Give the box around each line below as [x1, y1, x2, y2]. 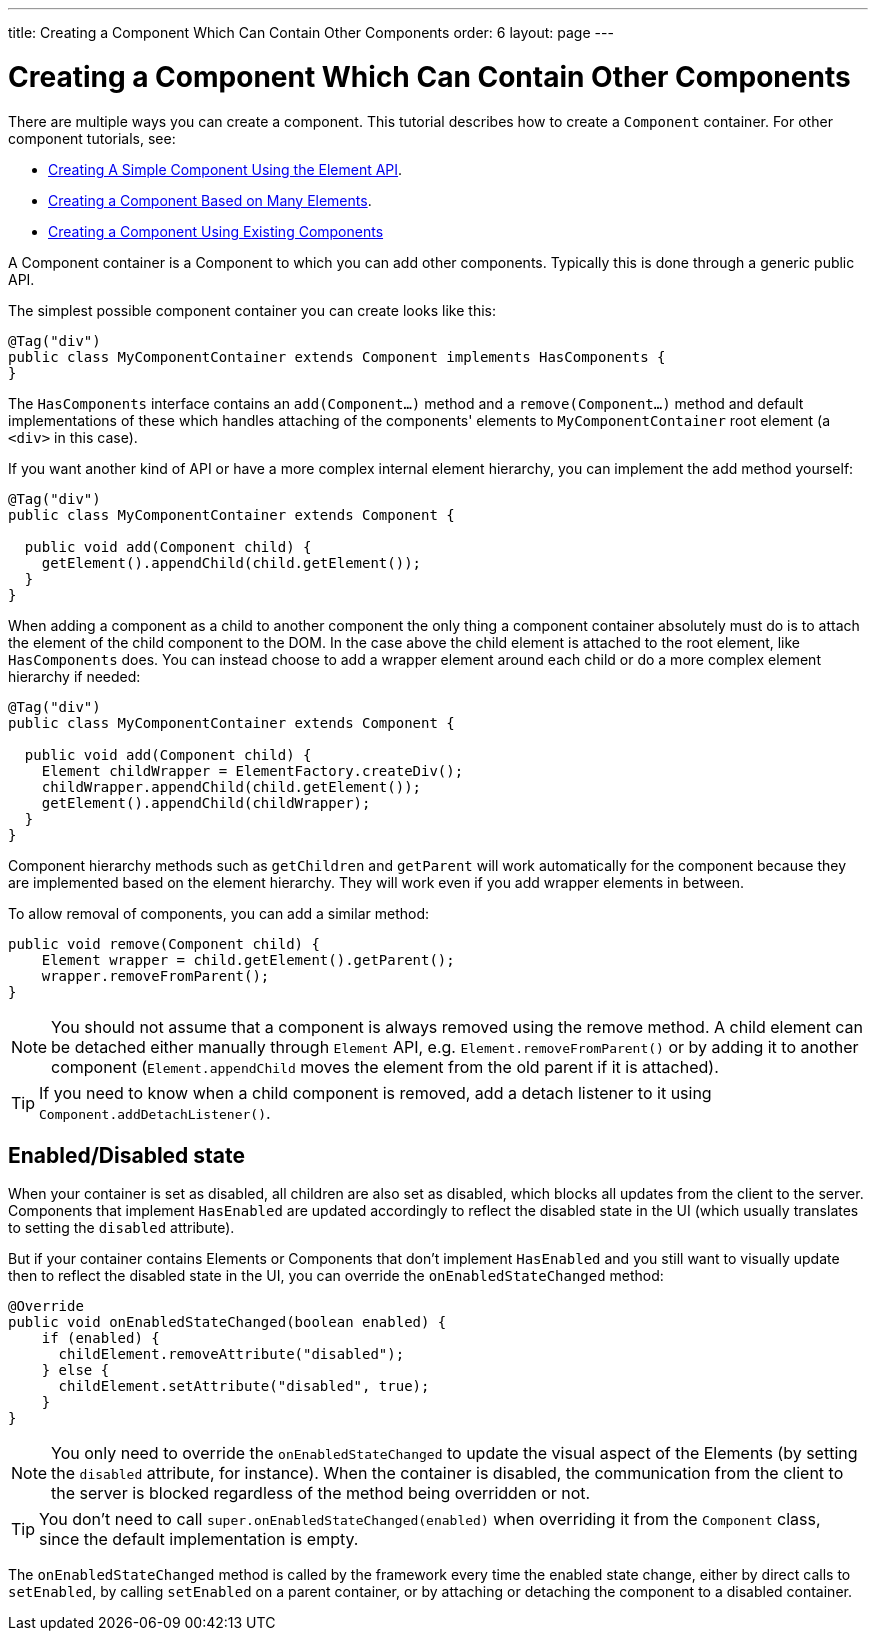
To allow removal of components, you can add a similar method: [8, 904, 430, 922]
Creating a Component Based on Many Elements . [48, 191, 372, 209]
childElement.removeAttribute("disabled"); [58, 1346, 405, 1363]
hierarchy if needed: [8, 667, 141, 685]
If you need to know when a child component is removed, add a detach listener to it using [39, 1082, 712, 1103]
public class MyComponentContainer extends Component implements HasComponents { [8, 348, 666, 365]
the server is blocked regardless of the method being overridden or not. [51, 1483, 591, 1504]
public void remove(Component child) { [8, 935, 320, 952]
